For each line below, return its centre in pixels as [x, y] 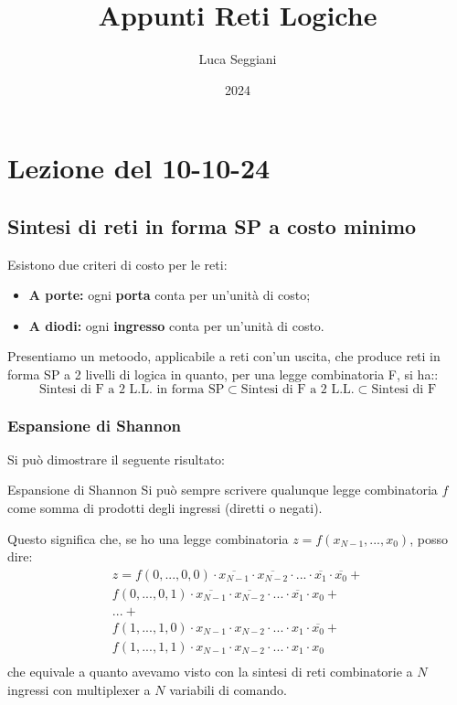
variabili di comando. [228, 689]
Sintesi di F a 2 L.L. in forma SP [132, 389]
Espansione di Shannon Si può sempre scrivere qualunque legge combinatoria [223, 490]
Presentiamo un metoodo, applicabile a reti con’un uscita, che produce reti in [224, 356]
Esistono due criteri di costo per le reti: [117, 264]
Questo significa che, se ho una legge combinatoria [148, 538]
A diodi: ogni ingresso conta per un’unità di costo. [176, 325]
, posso [429, 538]
